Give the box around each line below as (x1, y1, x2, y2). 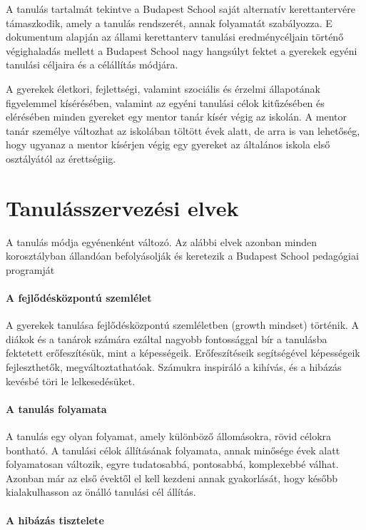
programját (6, 262, 55, 277)
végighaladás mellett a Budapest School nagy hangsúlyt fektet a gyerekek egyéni (6, 43, 357, 58)
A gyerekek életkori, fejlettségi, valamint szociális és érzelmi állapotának (6, 81, 320, 96)
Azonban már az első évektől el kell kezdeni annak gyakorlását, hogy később (6, 470, 337, 485)
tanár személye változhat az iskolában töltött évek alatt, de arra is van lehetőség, (6, 123, 360, 138)
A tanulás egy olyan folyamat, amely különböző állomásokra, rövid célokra (6, 429, 332, 443)
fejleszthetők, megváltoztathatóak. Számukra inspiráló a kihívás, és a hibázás (6, 360, 342, 374)
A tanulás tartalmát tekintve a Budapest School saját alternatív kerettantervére (6, 1, 355, 16)
